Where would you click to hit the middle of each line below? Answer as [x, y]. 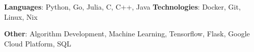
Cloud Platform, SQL [38, 43]
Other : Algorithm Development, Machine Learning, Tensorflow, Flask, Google [127, 34]
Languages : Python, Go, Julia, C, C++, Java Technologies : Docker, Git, [122, 7]
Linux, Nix [21, 16]
